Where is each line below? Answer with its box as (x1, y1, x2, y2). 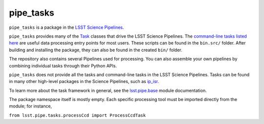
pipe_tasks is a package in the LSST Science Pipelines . (9, 24, 124, 30)
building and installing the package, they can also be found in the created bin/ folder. (9, 47, 183, 53)
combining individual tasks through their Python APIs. (9, 62, 117, 68)
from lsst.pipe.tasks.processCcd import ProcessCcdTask (9, 112, 146, 118)
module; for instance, (9, 103, 52, 109)
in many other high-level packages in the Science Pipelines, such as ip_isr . (9, 79, 159, 84)
